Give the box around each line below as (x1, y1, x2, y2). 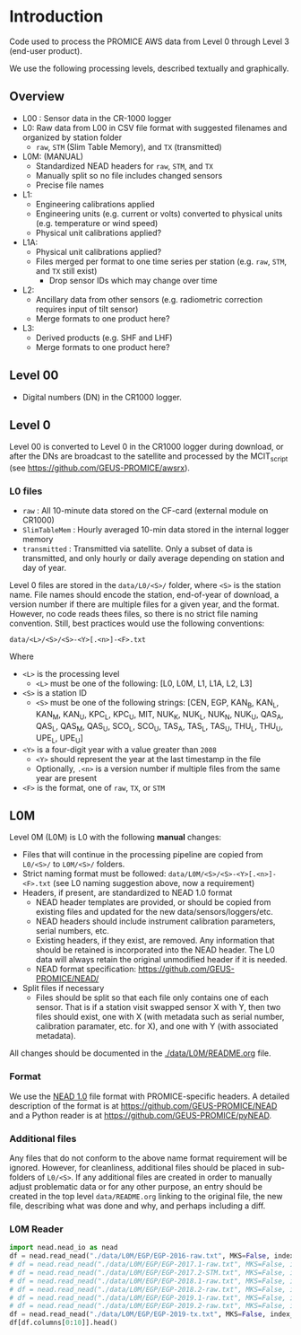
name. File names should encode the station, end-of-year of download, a (9, 590, 279, 601)
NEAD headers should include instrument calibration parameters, (35, 916, 276, 927)
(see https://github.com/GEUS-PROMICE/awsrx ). (9, 462, 191, 473)
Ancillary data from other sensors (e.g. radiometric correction (35, 294, 263, 304)
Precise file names (35, 180, 105, 190)
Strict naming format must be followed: (21, 868, 167, 879)
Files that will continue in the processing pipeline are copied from (21, 849, 263, 860)
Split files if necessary (21, 983, 105, 994)
